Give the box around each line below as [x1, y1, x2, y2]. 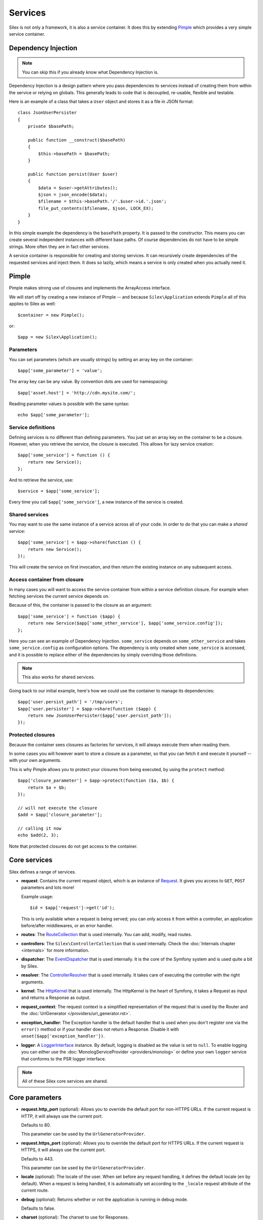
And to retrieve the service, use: [9, 477, 74, 483]
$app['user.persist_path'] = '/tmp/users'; [18, 699, 123, 705]
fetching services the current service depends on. [9, 593, 110, 599]
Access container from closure [9, 576, 84, 583]
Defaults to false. [21, 1205, 56, 1211]
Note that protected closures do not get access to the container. [9, 843, 138, 849]
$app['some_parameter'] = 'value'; [18, 367, 103, 373]
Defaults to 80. [21, 1122, 51, 1128]
